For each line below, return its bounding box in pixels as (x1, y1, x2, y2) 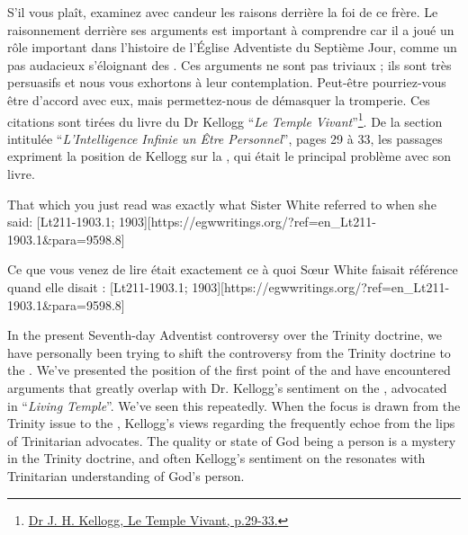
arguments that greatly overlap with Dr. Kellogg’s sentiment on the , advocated (7, 378, 447, 397)
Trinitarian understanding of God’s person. (7, 466, 245, 485)
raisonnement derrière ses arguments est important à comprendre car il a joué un (7, 20, 454, 39)
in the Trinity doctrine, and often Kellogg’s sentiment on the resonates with (7, 449, 426, 468)
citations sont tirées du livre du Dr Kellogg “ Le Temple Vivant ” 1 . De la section (7, 109, 443, 130)
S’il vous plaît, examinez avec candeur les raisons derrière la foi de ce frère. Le (7, 3, 438, 21)
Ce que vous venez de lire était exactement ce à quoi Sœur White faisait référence (7, 260, 458, 279)
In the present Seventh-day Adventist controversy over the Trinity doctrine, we (7, 325, 443, 344)
